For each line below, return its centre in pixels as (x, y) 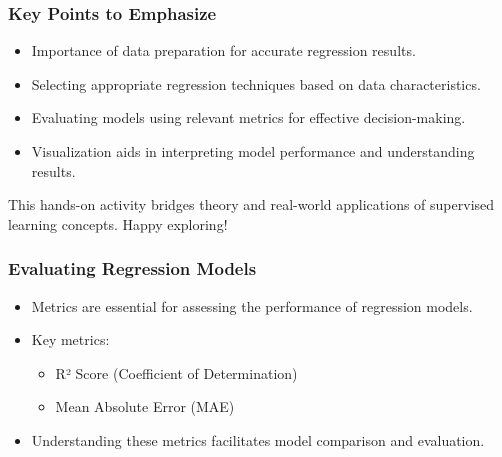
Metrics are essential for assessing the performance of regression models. (252, 305)
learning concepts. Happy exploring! (118, 223)
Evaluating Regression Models (132, 268)
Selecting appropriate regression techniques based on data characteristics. (256, 83)
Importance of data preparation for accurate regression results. (223, 50)
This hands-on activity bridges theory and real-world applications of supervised (251, 204)
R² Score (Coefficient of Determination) (176, 372)
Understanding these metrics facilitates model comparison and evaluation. (258, 439)
